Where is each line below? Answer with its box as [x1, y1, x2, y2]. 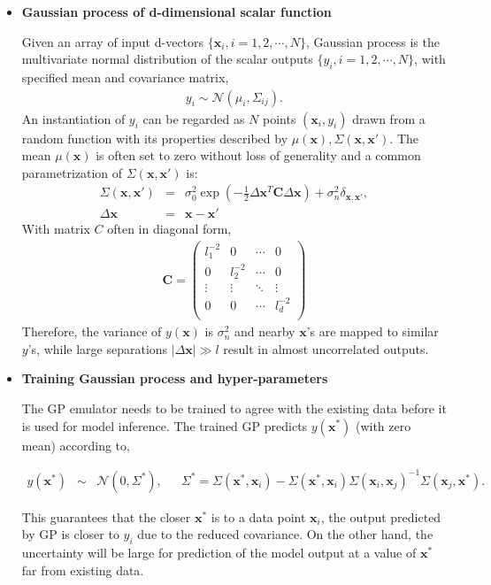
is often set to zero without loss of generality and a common [96, 146, 421, 165]
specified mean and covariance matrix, [21, 67, 229, 86]
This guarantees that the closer [21, 507, 191, 526]
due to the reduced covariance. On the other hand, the [137, 525, 433, 543]
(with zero [355, 416, 411, 435]
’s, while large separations [27, 339, 168, 358]
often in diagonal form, [107, 219, 232, 238]
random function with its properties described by [21, 128, 288, 147]
